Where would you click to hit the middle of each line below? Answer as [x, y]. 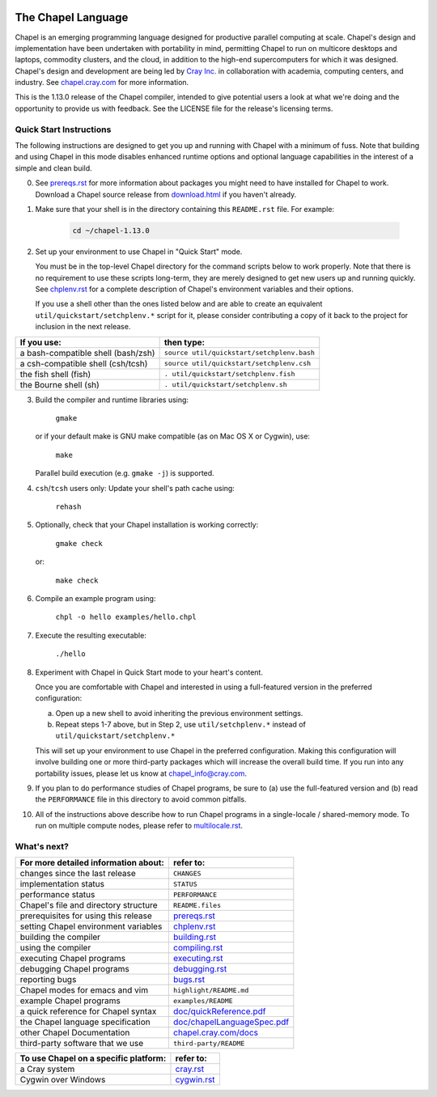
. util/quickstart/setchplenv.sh [225, 385]
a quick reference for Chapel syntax [88, 1011]
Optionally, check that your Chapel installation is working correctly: [147, 525]
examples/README [203, 1000]
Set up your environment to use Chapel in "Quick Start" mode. [139, 252]
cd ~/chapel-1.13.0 [111, 230]
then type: [185, 342]
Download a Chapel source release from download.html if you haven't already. [166, 194]
